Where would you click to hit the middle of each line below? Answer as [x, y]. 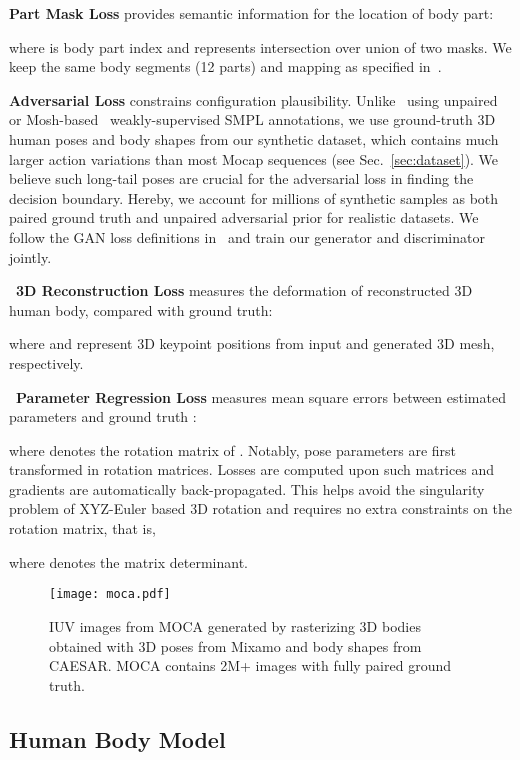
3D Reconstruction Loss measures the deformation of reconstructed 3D [244, 290]
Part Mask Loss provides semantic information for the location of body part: [251, 13]
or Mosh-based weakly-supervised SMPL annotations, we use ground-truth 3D [252, 119]
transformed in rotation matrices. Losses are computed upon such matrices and [252, 469]
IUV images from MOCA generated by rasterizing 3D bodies [235, 625]
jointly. [30, 256]
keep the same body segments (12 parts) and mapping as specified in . [225, 66]
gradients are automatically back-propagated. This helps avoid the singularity [247, 488]
